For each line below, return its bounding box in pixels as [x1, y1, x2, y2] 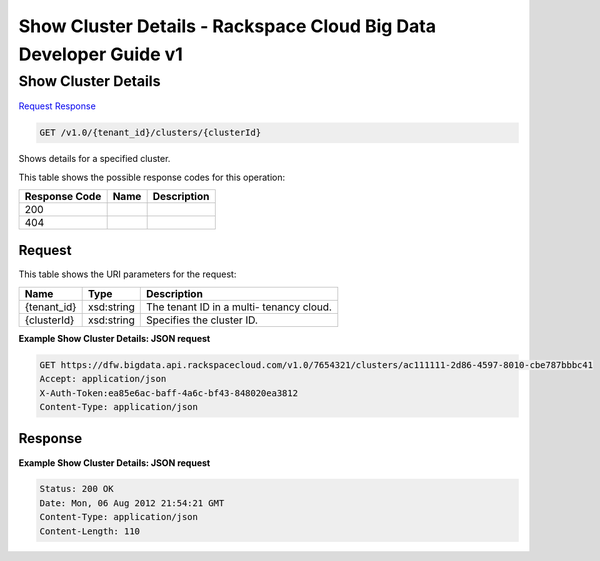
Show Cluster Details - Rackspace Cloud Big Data [18, 15, 437, 37]
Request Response [18, 100, 97, 112]
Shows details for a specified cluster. [18, 153, 171, 165]
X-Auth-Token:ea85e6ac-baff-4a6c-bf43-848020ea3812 [39, 387, 299, 399]
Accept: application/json [39, 373, 167, 385]
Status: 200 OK [39, 483, 114, 495]
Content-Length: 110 [39, 525, 140, 537]
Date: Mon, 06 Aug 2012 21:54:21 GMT [39, 497, 225, 509]
